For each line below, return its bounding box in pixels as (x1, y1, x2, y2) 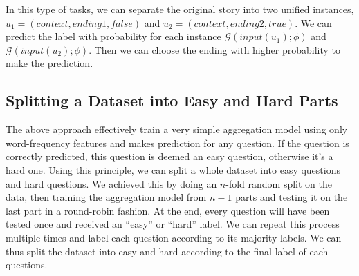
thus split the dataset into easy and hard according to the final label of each (6, 244, 329, 258)
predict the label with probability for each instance (6, 29, 221, 43)
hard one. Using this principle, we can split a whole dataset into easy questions (6, 162, 340, 177)
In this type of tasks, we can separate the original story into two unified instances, (6, 2, 354, 16)
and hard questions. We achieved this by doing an (6, 176, 217, 190)
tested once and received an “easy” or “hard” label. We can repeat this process (6, 217, 340, 231)
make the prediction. (6, 56, 93, 70)
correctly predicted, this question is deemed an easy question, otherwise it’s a (6, 149, 333, 164)
